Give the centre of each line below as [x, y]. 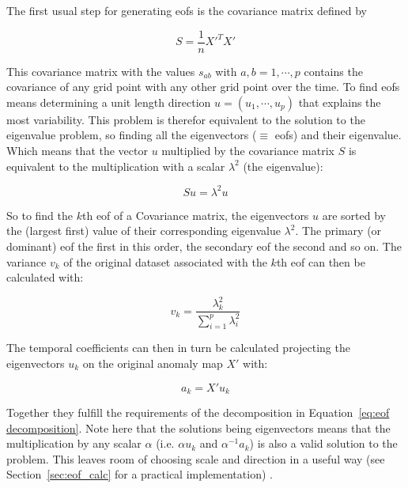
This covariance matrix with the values [101, 71]
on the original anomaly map [153, 363]
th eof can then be [321, 261]
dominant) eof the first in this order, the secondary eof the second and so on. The [204, 246]
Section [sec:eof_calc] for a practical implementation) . [140, 474]
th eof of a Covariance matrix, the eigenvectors [195, 215]
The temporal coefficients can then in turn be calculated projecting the [178, 348]
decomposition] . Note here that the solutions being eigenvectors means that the [198, 427]
